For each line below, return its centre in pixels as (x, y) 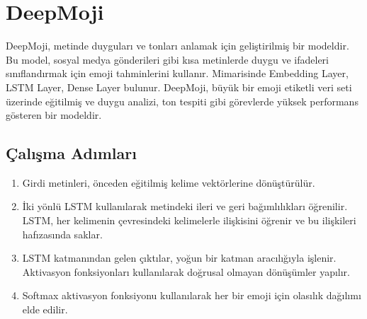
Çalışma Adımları (71, 153)
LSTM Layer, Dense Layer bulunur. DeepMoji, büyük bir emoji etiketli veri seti (179, 87)
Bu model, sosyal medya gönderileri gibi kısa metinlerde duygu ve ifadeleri (167, 59)
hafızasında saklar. (62, 234)
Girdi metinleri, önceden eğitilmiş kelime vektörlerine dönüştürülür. (169, 182)
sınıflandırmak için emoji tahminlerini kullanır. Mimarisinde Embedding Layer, (177, 73)
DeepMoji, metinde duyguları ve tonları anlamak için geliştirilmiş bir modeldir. (177, 46)
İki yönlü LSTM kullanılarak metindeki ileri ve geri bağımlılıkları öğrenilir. (185, 206)
